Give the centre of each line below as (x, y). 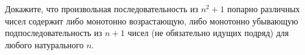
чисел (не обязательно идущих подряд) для (208, 33)
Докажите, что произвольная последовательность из (102, 9)
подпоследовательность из (54, 33)
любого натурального (44, 44)
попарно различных (264, 9)
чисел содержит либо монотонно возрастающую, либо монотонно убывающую (152, 20)
